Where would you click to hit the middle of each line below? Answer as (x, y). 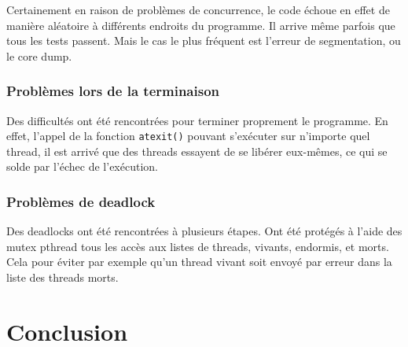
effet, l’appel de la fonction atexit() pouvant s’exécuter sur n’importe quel (188, 136)
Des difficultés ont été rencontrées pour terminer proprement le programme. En (197, 120)
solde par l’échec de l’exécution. (82, 166)
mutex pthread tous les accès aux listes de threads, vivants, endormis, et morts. (198, 246)
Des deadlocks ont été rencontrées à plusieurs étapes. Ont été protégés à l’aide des (204, 231)
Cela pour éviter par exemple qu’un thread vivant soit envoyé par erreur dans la (199, 262)
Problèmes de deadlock (81, 201)
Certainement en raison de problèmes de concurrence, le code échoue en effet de (198, 9)
